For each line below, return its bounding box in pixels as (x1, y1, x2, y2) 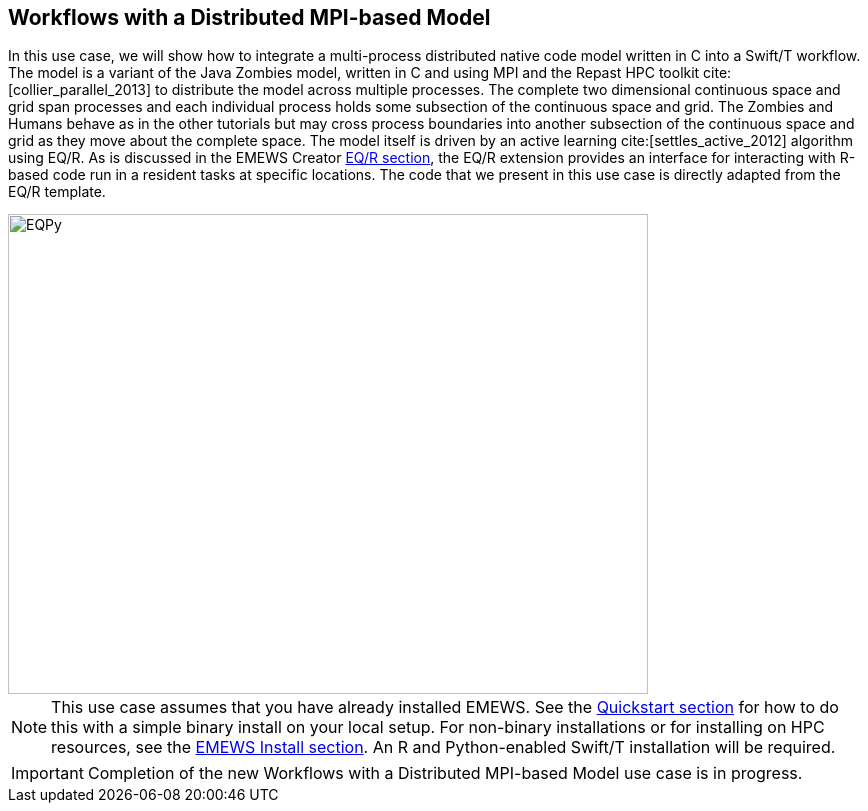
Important (11, 763, 84, 784)
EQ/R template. (8, 183, 106, 201)
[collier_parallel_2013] (8, 81, 152, 99)
